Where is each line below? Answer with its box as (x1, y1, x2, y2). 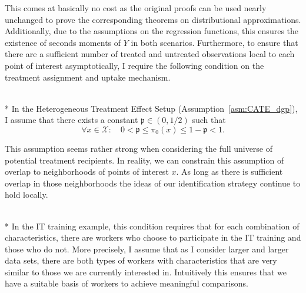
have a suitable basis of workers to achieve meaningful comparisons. (5, 277, 248, 289)
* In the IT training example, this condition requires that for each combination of (5, 219, 300, 232)
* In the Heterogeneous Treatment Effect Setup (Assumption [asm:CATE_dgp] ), (5, 102, 298, 114)
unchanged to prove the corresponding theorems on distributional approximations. (5, 13, 301, 25)
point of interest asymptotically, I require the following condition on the (5, 59, 264, 71)
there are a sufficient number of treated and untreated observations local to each (5, 48, 295, 60)
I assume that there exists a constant (5, 114, 138, 126)
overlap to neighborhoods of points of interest (5, 165, 169, 178)
